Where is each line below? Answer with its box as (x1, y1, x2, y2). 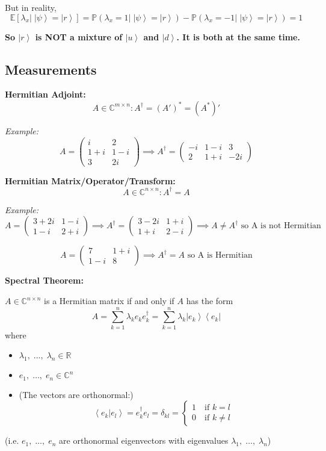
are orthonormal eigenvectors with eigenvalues (59, 434, 229, 447)
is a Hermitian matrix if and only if (44, 294, 174, 307)
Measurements (5, 60, 97, 78)
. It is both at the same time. (176, 30, 300, 43)
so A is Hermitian (187, 251, 253, 260)
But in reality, (5, 1, 57, 13)
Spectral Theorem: (5, 274, 84, 287)
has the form (186, 294, 233, 307)
